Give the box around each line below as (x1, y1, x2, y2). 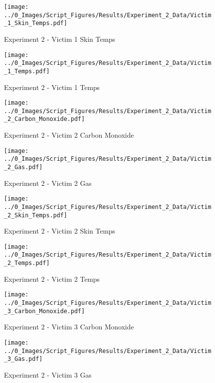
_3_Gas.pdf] (4, 355, 43, 363)
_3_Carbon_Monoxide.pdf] (4, 307, 85, 315)
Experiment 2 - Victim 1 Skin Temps (4, 33, 115, 44)
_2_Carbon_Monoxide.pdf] (4, 116, 85, 123)
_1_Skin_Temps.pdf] (4, 20, 67, 27)
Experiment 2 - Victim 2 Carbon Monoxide (4, 130, 134, 140)
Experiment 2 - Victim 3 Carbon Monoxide (4, 322, 134, 332)
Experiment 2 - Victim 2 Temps (4, 273, 100, 284)
